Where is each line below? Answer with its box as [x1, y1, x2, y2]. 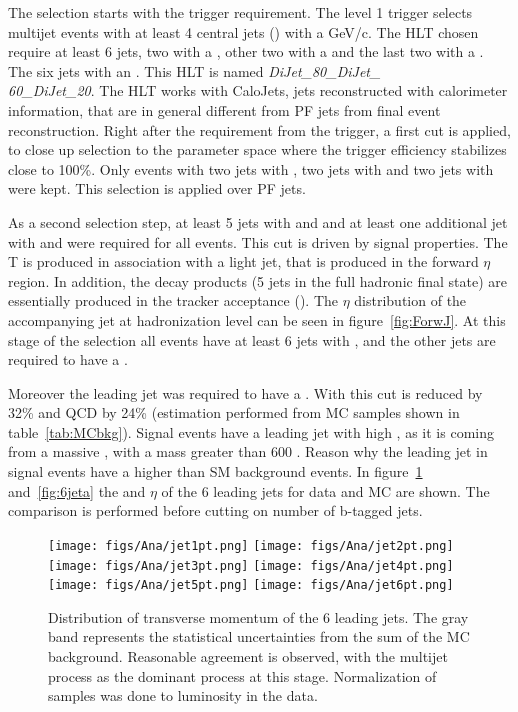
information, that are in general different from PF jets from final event [8, 99, 441, 120]
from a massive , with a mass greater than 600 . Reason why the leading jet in [8, 441, 488, 462]
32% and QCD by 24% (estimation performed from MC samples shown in [8, 402, 460, 423]
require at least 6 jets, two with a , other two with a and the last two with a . [8, 41, 484, 62]
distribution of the [354, 290, 467, 311]
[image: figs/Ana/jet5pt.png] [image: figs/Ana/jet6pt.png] [48, 578, 454, 593]
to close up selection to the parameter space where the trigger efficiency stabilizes [8, 139, 507, 160]
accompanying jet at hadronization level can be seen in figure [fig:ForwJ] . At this [8, 309, 506, 330]
